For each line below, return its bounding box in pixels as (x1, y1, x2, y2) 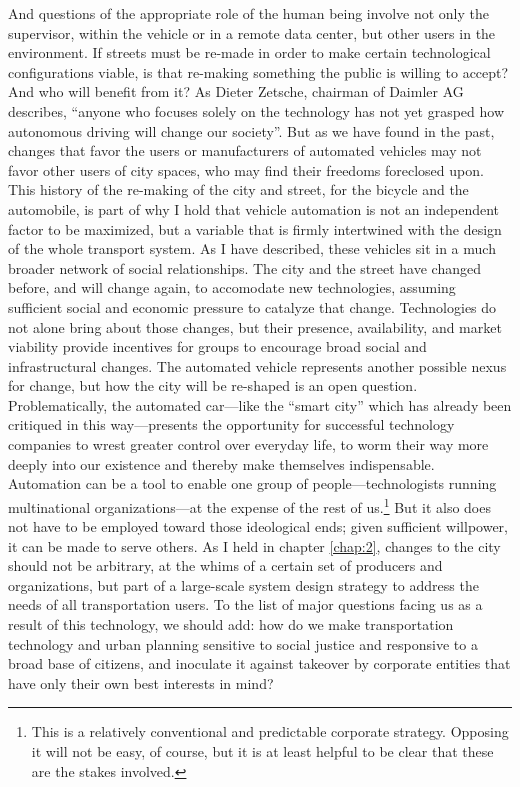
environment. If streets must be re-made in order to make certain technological (8, 42, 491, 63)
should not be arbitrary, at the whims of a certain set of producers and (8, 555, 443, 576)
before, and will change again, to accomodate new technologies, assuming (8, 277, 456, 298)
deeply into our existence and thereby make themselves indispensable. (8, 453, 435, 474)
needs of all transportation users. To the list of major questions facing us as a (8, 594, 483, 615)
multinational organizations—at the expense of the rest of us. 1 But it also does (8, 493, 491, 517)
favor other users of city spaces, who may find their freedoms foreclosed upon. (8, 159, 484, 180)
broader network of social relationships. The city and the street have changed (8, 257, 481, 278)
